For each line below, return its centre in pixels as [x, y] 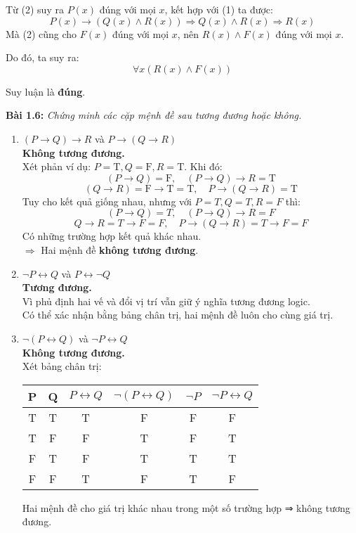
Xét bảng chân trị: [62, 366]
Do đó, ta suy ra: [42, 57]
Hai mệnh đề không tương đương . [120, 249]
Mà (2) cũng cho [41, 33]
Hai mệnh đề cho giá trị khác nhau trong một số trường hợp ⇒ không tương [186, 507]
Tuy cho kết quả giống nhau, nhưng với [107, 201]
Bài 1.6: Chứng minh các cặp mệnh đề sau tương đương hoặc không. [154, 115]
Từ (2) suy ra [35, 9]
